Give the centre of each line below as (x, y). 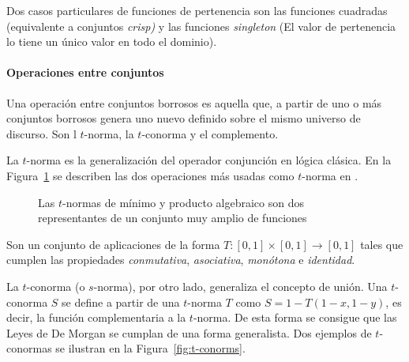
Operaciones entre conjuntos (85, 72)
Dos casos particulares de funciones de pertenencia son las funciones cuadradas (197, 10)
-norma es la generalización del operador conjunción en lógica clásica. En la (209, 160)
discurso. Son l (41, 133)
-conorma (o (56, 286)
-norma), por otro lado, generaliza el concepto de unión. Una (240, 286)
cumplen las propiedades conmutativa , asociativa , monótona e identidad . (181, 260)
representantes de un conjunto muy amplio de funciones (173, 218)
